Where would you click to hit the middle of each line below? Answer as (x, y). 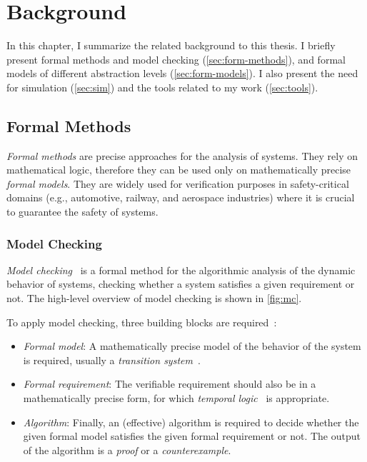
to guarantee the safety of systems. (82, 212)
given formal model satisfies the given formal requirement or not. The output (192, 436)
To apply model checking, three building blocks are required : (142, 322)
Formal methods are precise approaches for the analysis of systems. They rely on (182, 155)
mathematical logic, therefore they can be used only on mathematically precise (179, 170)
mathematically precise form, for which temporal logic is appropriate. (176, 398)
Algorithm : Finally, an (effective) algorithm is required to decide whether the (191, 422)
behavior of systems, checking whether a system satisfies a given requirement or (181, 284)
